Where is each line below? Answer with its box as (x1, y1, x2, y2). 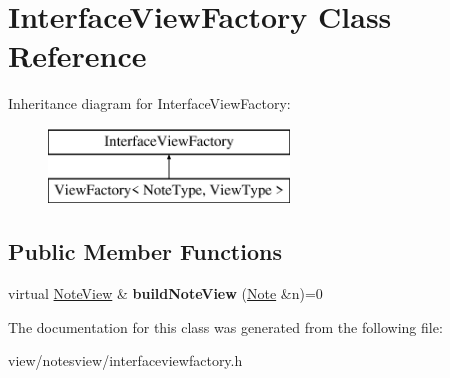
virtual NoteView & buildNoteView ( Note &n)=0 (8, 283, 323, 304)
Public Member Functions (8, 236, 282, 267)
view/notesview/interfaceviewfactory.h (8, 350, 243, 371)
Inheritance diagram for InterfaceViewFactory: (8, 93, 291, 114)
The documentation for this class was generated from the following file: (8, 316, 443, 337)
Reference (8, 35, 147, 76)
